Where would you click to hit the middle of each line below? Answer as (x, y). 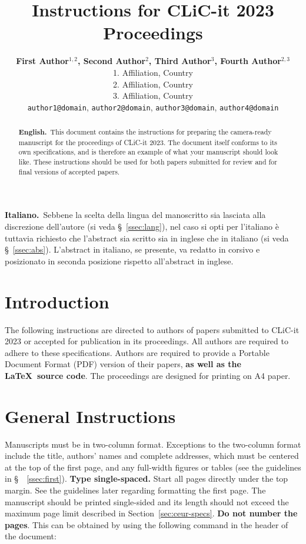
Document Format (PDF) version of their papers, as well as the (123, 364)
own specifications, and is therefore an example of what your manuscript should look (148, 152)
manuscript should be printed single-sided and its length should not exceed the (147, 501)
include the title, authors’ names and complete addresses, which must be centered (152, 456)
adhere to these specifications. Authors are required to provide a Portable (137, 352)
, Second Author (112, 61)
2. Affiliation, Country (153, 84)
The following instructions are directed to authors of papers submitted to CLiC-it (152, 329)
